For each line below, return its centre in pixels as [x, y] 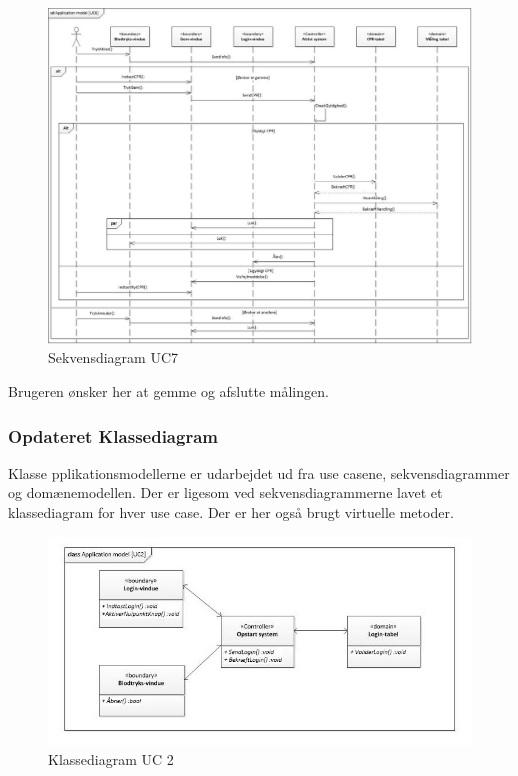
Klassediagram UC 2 [111, 759]
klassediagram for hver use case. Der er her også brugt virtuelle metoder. [231, 511]
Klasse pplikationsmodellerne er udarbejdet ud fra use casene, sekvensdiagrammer [259, 472]
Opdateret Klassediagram [113, 435]
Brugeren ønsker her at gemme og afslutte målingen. [168, 390]
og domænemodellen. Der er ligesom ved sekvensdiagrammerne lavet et [225, 492]
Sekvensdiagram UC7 [113, 357]
